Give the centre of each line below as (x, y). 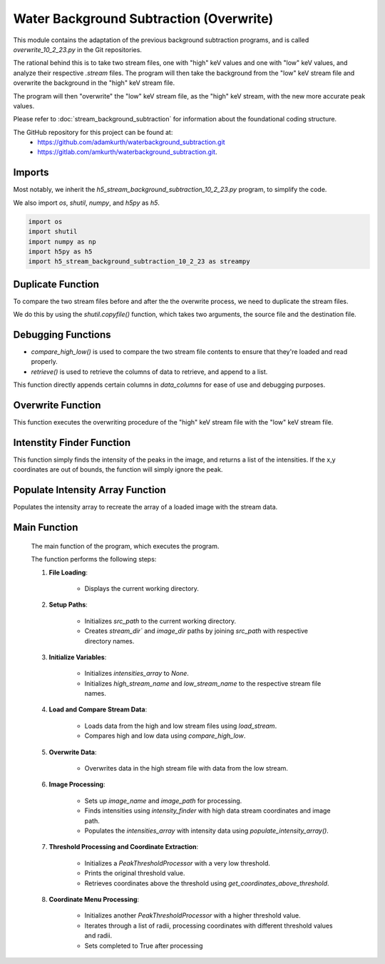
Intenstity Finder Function (72, 442)
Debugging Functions (62, 335)
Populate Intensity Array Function (90, 490)
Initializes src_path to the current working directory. (160, 621)
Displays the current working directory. (142, 588)
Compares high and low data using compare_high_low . (165, 736)
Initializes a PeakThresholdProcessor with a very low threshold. (178, 863)
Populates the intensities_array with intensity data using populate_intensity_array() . (207, 831)
